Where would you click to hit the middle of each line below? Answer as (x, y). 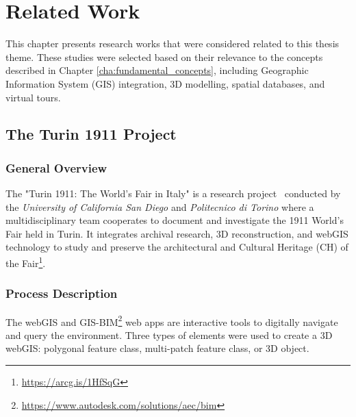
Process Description (62, 293)
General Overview (56, 167)
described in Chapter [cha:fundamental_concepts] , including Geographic (157, 70)
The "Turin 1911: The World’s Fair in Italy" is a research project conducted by (173, 193)
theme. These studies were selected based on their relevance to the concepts (164, 56)
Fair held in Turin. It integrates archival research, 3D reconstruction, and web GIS (177, 233)
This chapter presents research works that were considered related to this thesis (173, 43)
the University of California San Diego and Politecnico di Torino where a (160, 206)
